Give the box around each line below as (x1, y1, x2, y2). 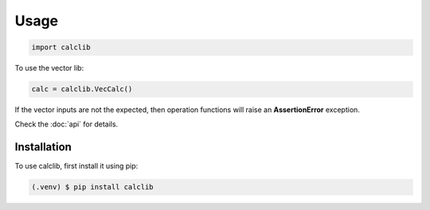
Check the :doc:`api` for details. (14, 119, 119, 129)
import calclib (31, 43, 91, 52)
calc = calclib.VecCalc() (31, 84, 133, 94)
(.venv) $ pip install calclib (31, 183, 154, 192)
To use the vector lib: (14, 64, 84, 73)
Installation (14, 140, 72, 154)
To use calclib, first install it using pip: (14, 161, 139, 171)
